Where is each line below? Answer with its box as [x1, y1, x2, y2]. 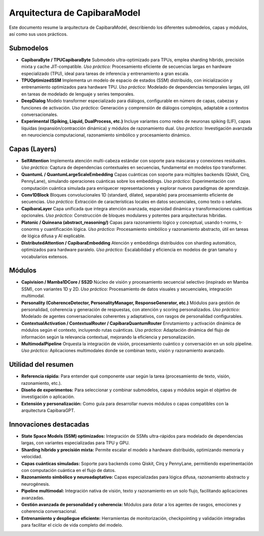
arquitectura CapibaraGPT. [21, 407, 75, 413]
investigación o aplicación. [21, 394, 75, 400]
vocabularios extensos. [21, 253, 68, 259]
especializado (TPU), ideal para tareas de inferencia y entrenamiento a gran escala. [21, 70, 190, 76]
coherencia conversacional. [21, 509, 77, 514]
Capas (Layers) [9, 145, 57, 153]
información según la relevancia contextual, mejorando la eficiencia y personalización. [21, 334, 196, 340]
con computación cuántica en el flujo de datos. [21, 468, 116, 473]
